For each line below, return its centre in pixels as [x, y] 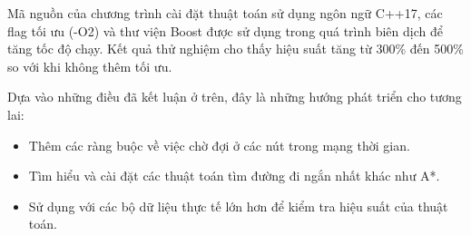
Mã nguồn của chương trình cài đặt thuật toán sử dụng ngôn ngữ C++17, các [225, 13]
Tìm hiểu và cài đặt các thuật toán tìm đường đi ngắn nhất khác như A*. [234, 176]
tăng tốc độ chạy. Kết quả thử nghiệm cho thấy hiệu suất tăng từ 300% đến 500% [235, 49]
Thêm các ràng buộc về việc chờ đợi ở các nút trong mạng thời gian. [219, 145]
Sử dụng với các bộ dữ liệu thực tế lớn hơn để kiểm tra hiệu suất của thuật [238, 206]
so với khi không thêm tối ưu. [90, 66]
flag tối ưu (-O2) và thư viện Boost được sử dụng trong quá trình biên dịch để [225, 30]
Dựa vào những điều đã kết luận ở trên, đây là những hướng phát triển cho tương [235, 97]
